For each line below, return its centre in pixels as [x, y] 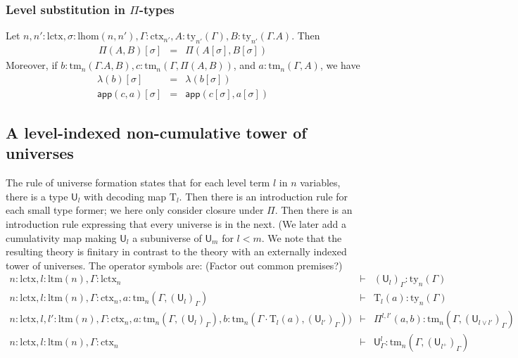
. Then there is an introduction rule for [264, 196]
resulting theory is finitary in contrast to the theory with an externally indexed [176, 251]
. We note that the [302, 237]
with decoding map [125, 196]
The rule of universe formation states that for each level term [138, 183]
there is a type [37, 196]
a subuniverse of [167, 237]
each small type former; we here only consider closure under [135, 210]
